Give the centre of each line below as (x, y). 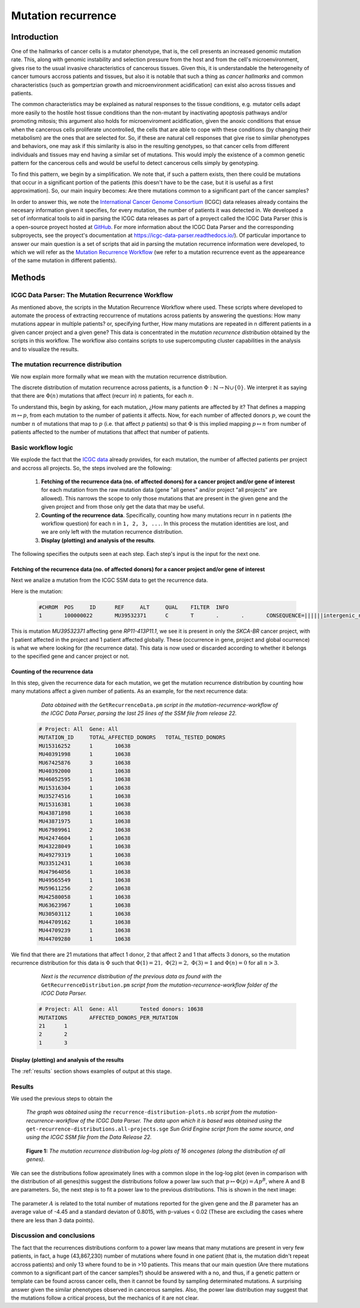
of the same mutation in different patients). (64, 260)
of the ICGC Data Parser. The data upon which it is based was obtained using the (181, 1120)
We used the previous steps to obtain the (62, 1098)
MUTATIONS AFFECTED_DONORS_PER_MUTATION (108, 1017)
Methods (28, 278)
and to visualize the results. (45, 349)
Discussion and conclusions (53, 1235)
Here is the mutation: (37, 591)
